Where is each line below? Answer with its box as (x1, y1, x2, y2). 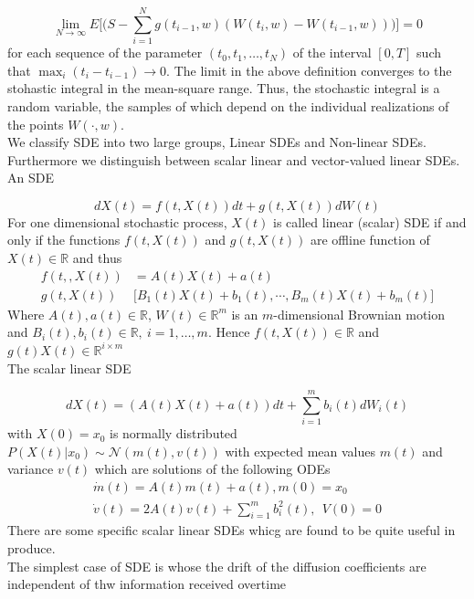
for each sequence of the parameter (7, 43, 203, 62)
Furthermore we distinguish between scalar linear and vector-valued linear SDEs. (7, 150, 460, 169)
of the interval (292, 43, 372, 62)
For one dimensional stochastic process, (7, 212, 227, 231)
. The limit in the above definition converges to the (166, 60, 452, 79)
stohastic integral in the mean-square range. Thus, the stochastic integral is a (7, 79, 440, 98)
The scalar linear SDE (7, 358, 132, 377)
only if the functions (7, 230, 121, 249)
